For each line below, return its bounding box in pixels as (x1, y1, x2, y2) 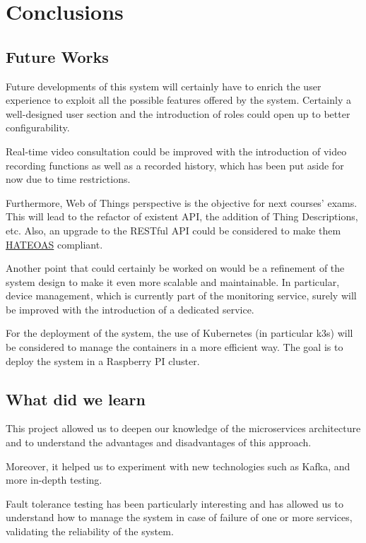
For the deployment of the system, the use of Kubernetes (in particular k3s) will (6, 326, 353, 340)
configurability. (6, 120, 70, 135)
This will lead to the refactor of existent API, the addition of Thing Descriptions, (6, 209, 358, 224)
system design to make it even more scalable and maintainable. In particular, (6, 274, 340, 289)
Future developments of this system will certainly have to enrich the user (6, 78, 321, 93)
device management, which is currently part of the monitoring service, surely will (6, 288, 357, 303)
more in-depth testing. (6, 472, 102, 487)
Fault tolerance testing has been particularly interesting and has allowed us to (6, 496, 343, 511)
